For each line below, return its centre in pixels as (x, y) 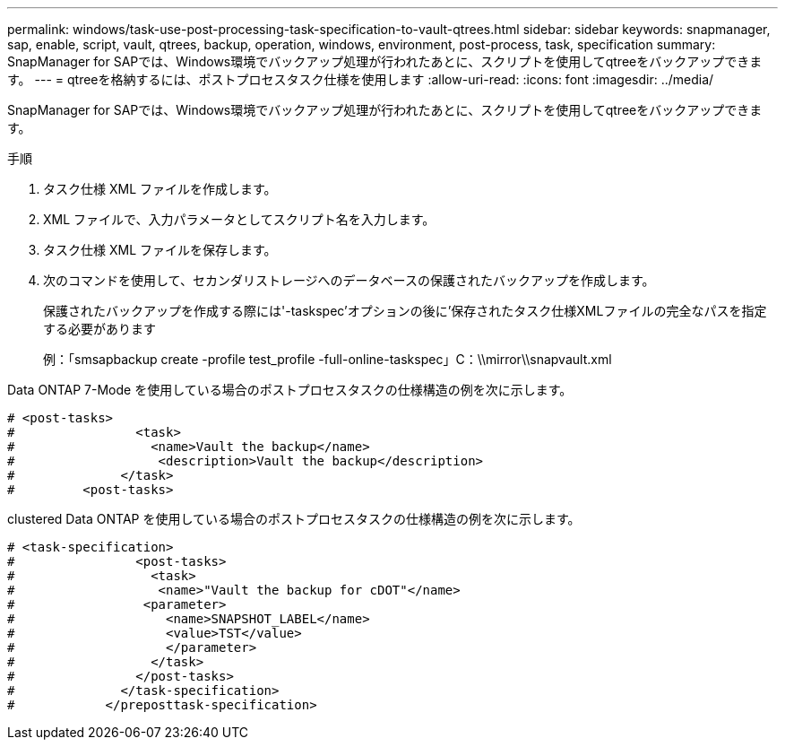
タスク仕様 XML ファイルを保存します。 (160, 250)
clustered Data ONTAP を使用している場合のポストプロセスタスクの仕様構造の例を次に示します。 (294, 519)
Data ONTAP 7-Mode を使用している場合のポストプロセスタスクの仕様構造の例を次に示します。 (290, 390)
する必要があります (99, 329)
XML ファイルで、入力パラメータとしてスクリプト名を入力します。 (239, 219)
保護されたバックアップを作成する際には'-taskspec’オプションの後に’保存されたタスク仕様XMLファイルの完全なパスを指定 (405, 311)
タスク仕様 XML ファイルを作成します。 (160, 189)
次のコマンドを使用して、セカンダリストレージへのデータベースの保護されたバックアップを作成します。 (349, 280)
